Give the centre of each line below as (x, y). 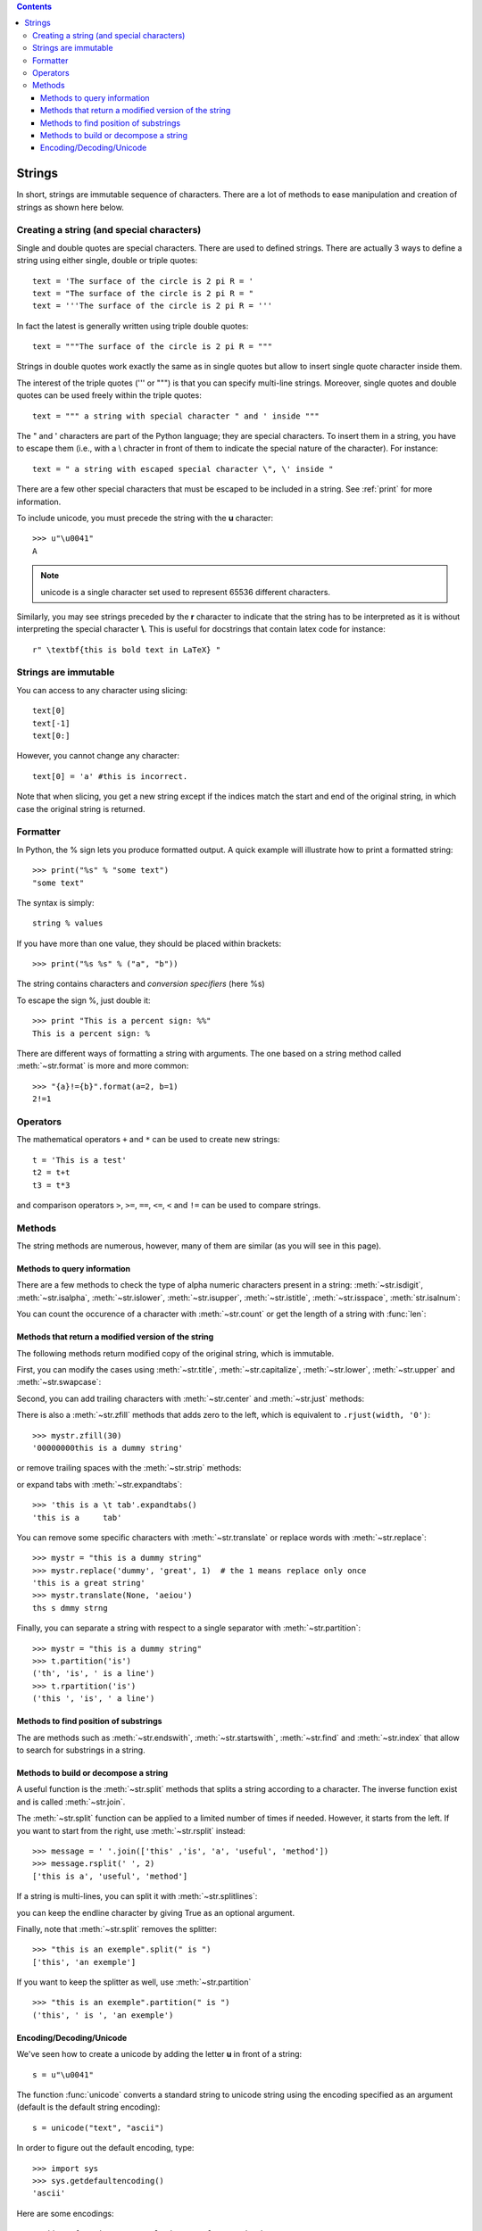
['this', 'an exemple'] (84, 1962)
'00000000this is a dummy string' (108, 1447)
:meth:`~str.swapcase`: (59, 1382)
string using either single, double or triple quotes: (107, 261)
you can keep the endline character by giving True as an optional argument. (155, 1912)
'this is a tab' (77, 1518)
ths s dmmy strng (70, 1608)
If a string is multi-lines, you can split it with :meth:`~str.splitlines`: (137, 1896)
